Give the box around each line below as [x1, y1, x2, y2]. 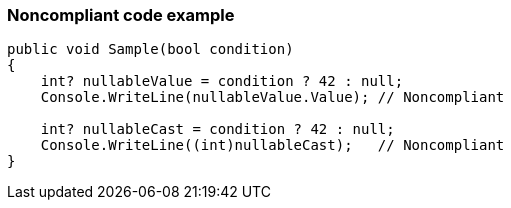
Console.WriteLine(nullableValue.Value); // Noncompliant [40, 89, 505, 106]
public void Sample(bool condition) [7, 41, 294, 58]
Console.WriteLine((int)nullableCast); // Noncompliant [40, 137, 505, 154]
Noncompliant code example [7, 5, 235, 25]
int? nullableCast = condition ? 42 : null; [40, 121, 395, 138]
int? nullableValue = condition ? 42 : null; [40, 73, 404, 90]
